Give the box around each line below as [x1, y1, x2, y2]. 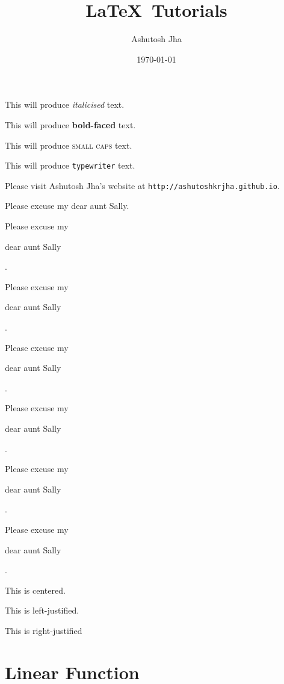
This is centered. [5, 583, 66, 596]
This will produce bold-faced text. [5, 118, 136, 131]
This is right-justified [5, 624, 82, 636]
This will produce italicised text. [5, 98, 125, 111]
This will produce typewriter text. [5, 159, 135, 172]
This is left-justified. [5, 604, 79, 617]
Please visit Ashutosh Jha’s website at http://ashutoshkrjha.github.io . [5, 179, 280, 191]
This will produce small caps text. [5, 138, 132, 151]
